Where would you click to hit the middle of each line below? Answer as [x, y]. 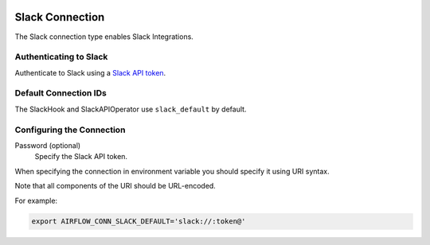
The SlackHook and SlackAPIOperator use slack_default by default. [131, 109]
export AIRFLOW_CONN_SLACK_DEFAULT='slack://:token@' [139, 222]
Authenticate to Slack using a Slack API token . [90, 72]
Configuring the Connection [70, 130]
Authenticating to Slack [61, 57]
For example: [36, 200]
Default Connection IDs [61, 93]
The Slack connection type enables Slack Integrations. [104, 37]
